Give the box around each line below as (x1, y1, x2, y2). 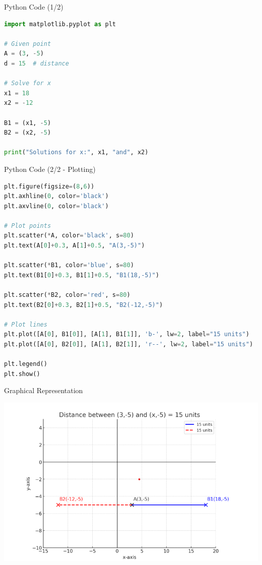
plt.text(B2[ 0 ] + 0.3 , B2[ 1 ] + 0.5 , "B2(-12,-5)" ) (4, 301, 163, 308)
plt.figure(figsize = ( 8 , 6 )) (4, 182, 95, 190)
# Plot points (4, 222, 51, 229)
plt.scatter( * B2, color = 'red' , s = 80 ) (4, 291, 130, 299)
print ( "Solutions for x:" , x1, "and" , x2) (4, 149, 149, 156)
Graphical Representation (4, 385, 83, 396)
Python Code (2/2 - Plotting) (4, 163, 96, 174)
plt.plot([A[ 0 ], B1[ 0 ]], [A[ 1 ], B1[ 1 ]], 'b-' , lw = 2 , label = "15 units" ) (4, 331, 249, 338)
